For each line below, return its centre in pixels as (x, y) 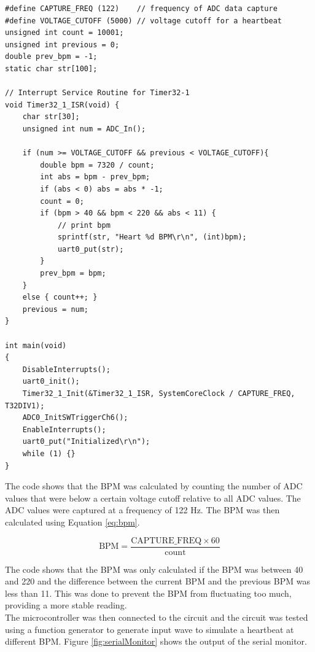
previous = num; (56, 309)
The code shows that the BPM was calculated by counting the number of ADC (154, 486)
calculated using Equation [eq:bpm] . (72, 522)
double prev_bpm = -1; (51, 57)
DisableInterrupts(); (66, 369)
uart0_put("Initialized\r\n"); (86, 442)
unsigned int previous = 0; (62, 45)
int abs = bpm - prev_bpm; (95, 177)
